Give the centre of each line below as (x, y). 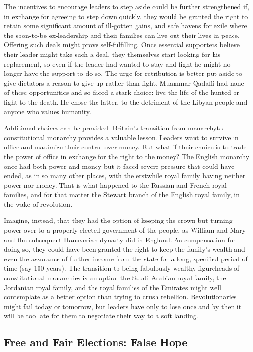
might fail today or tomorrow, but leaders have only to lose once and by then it (123, 306)
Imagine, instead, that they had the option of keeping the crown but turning (118, 220)
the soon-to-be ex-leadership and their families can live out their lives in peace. (122, 35)
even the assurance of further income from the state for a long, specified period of (126, 258)
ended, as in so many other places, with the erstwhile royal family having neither (125, 176)
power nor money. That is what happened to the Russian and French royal (115, 185)
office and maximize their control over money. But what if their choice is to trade (125, 147)
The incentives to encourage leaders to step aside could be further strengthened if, (127, 6)
